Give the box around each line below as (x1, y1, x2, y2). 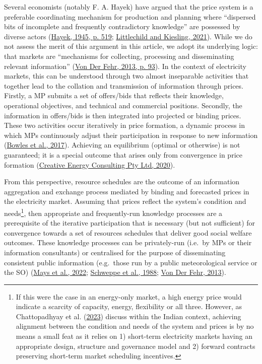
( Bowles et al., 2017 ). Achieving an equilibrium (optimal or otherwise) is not (4, 139, 240, 150)
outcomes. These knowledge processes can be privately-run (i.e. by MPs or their (4, 237, 252, 248)
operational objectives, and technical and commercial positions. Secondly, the (4, 100, 242, 110)
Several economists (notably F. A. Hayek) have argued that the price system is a (4, 2, 253, 12)
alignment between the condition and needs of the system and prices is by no (16, 321, 254, 331)
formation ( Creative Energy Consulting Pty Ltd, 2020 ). (4, 159, 175, 170)
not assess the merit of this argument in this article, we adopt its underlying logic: (4, 41, 258, 51)
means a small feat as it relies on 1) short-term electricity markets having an (16, 331, 252, 341)
